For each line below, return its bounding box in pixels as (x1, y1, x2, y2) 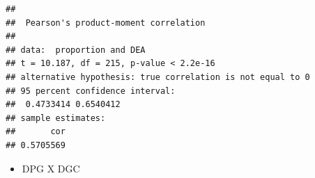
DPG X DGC (22, 161, 80, 175)
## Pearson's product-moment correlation (6, 17, 206, 28)
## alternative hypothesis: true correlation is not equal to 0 (6, 72, 310, 82)
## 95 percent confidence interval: (6, 86, 176, 96)
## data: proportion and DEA (6, 44, 146, 55)
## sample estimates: (6, 113, 106, 123)
